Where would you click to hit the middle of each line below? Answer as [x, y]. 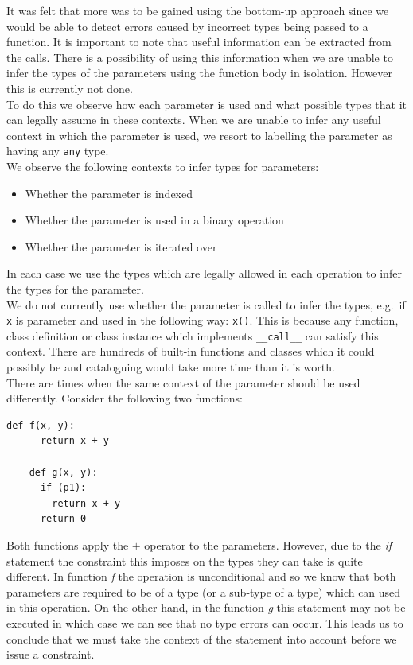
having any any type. [58, 151]
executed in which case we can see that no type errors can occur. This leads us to [205, 622]
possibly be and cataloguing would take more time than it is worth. [171, 367]
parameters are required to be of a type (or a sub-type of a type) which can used [204, 591]
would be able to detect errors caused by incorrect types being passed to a [187, 26]
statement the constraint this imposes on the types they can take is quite [185, 560]
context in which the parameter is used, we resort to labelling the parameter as [199, 135]
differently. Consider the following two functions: [125, 398]
